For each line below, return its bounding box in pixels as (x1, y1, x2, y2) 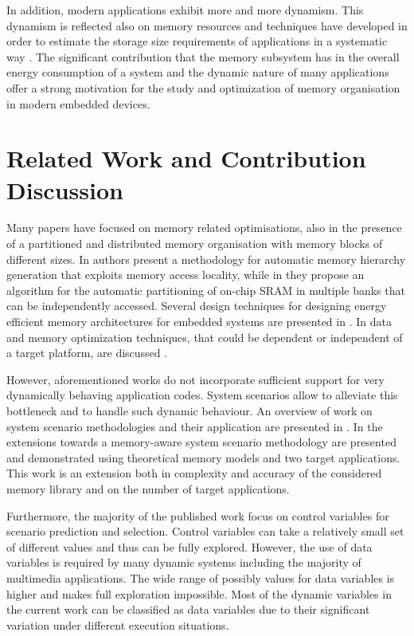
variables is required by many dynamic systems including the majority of (6, 554, 361, 571)
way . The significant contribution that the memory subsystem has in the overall (6, 48, 400, 65)
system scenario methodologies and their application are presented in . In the (6, 418, 383, 434)
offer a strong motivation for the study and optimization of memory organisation (6, 79, 400, 96)
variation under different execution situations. (6, 616, 229, 633)
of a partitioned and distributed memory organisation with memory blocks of (6, 235, 383, 252)
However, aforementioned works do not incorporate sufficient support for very (6, 371, 385, 387)
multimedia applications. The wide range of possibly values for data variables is (6, 569, 395, 586)
